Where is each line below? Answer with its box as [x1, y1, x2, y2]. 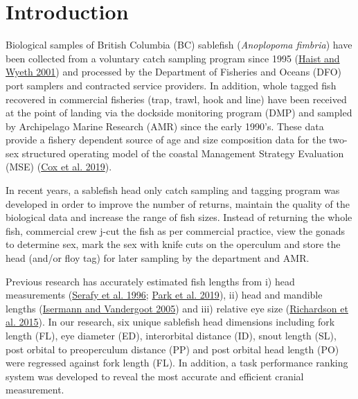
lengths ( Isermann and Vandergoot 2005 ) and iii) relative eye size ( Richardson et [6, 301, 348, 315]
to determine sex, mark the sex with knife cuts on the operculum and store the [6, 237, 341, 251]
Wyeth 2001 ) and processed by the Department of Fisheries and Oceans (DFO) [6, 64, 342, 79]
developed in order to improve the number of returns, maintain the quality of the [6, 196, 350, 211]
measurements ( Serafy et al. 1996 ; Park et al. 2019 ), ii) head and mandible [6, 287, 323, 302]
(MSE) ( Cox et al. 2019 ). [6, 159, 112, 174]
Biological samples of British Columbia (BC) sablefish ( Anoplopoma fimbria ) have [6, 37, 352, 52]
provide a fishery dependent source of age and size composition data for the [6, 132, 326, 147]
